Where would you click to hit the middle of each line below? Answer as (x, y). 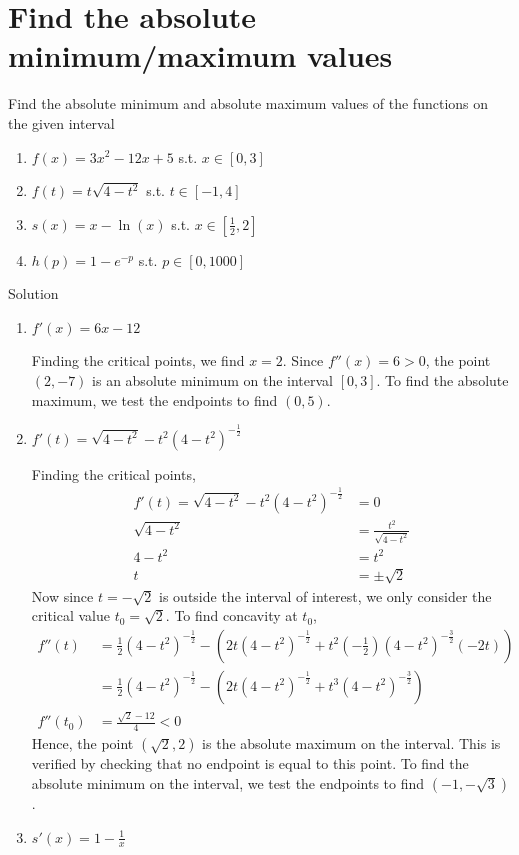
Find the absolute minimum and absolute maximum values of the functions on (248, 103)
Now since (62, 595)
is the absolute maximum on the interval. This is (351, 743)
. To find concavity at (231, 615)
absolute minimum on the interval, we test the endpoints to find (228, 782)
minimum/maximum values (200, 55)
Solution (33, 293)
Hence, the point (82, 743)
